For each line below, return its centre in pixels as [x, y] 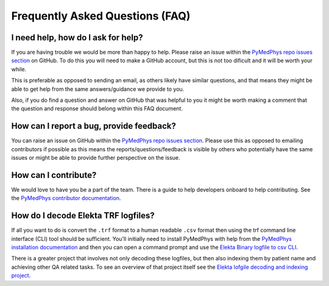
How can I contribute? [54, 175]
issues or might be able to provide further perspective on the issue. [96, 158]
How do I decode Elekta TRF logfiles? [83, 216]
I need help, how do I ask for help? [77, 38]
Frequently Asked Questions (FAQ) [101, 16]
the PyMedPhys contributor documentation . [66, 198]
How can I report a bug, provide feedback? [94, 126]
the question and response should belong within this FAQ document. [97, 109]
